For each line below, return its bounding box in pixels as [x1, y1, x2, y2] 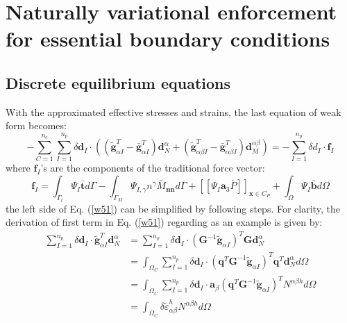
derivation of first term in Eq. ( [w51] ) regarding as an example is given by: [6, 215, 323, 229]
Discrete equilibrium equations [6, 72, 231, 93]
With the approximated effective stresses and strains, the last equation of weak [6, 104, 341, 119]
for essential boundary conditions [6, 24, 330, 53]
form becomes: [6, 118, 67, 133]
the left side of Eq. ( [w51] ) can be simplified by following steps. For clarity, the [6, 201, 340, 215]
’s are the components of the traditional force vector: [40, 160, 265, 175]
